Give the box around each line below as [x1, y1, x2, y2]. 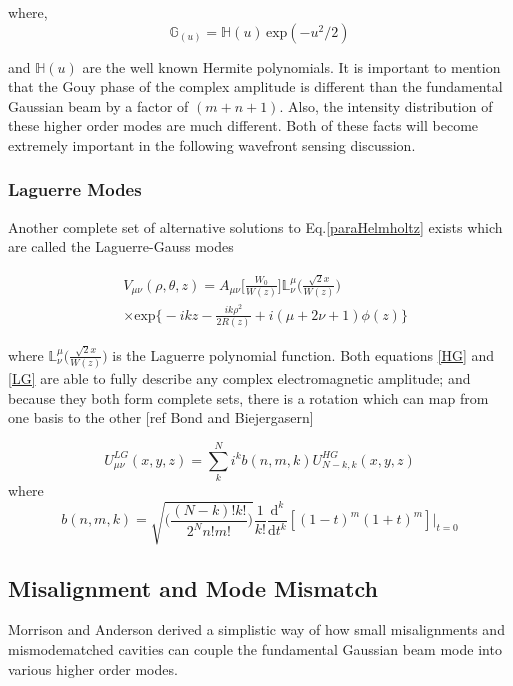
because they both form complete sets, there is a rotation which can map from [8, 387, 489, 408]
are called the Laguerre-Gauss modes [8, 236, 234, 257]
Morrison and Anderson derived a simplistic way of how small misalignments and [8, 619, 505, 640]
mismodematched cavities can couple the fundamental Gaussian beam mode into [8, 639, 502, 660]
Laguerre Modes [8, 177, 142, 202]
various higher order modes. [8, 658, 178, 679]
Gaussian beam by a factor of [8, 95, 189, 116]
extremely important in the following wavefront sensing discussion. [8, 134, 416, 155]
